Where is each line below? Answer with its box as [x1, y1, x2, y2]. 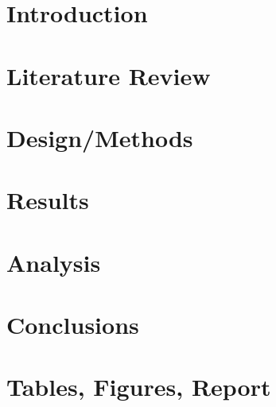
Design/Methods [6, 121, 193, 153]
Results [6, 184, 89, 216]
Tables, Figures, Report [6, 370, 271, 403]
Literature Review [6, 59, 211, 91]
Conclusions [6, 308, 139, 341]
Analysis [6, 246, 101, 278]
